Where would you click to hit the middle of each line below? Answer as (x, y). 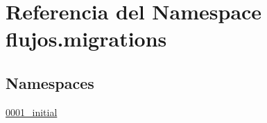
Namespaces (50, 82)
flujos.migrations (86, 39)
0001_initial (32, 112)
